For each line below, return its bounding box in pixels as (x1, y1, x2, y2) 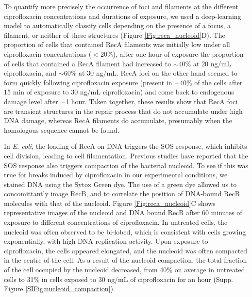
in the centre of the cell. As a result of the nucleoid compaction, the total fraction (4, 255, 247, 265)
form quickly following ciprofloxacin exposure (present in (4, 77, 172, 87)
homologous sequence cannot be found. (4, 125, 119, 135)
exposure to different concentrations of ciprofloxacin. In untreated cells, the (4, 217, 228, 227)
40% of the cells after (179, 77, 243, 87)
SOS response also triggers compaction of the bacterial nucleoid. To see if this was (4, 160, 249, 170)
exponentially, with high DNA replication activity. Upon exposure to (4, 236, 208, 246)
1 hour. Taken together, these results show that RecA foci (66, 96, 238, 106)
